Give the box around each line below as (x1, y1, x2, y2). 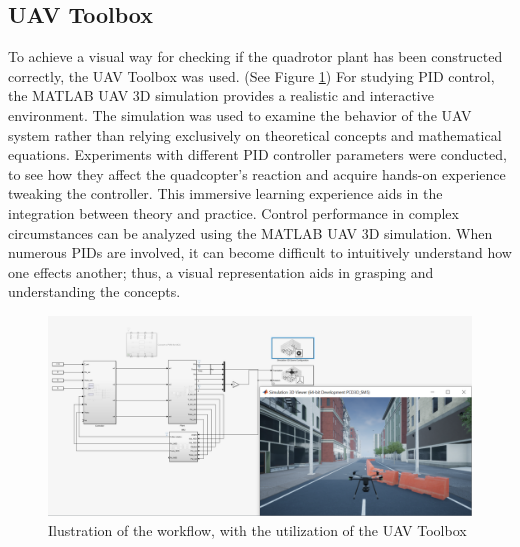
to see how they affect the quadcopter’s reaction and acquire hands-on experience (8, 163, 506, 184)
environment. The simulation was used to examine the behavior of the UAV (8, 104, 472, 125)
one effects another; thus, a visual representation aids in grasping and (8, 261, 434, 282)
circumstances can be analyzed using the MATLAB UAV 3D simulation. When (8, 222, 493, 243)
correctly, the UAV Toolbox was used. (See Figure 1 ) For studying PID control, (8, 65, 495, 86)
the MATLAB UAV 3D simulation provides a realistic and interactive (8, 85, 434, 106)
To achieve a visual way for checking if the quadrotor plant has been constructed (8, 46, 503, 67)
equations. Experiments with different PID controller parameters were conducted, (8, 144, 507, 165)
